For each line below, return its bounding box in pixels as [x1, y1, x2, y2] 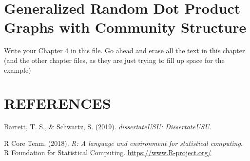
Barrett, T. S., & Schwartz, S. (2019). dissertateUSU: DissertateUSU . [4, 121, 212, 132]
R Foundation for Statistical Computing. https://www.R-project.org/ [4, 147, 212, 158]
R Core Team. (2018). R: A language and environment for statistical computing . [4, 138, 243, 148]
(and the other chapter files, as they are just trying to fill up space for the [4, 55, 225, 65]
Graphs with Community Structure [4, 17, 247, 37]
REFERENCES [4, 93, 111, 113]
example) [4, 64, 31, 75]
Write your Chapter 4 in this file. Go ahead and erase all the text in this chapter [4, 45, 245, 56]
